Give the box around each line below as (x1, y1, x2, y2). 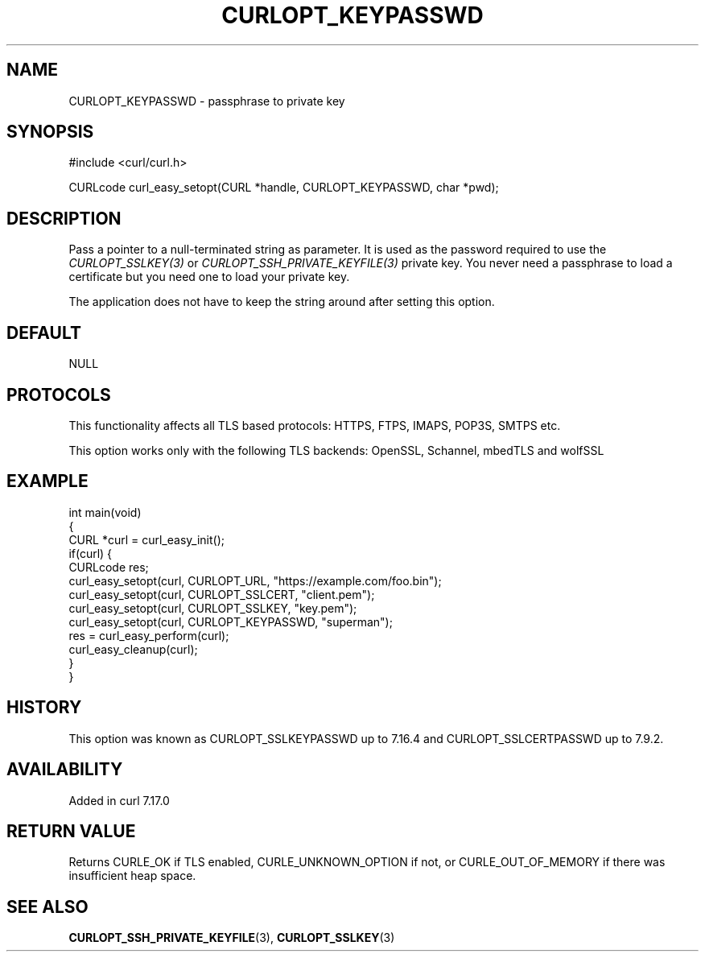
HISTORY (6, 697, 82, 718)
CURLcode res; (68, 560, 149, 574)
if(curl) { (68, 546, 113, 560)
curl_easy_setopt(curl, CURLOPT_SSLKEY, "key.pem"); (68, 601, 357, 615)
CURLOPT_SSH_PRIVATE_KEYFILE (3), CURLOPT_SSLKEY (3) (68, 931, 395, 945)
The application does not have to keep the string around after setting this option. (68, 295, 495, 309)
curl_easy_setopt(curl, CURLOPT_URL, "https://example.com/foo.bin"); (68, 573, 442, 588)
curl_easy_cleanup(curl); (68, 642, 198, 656)
